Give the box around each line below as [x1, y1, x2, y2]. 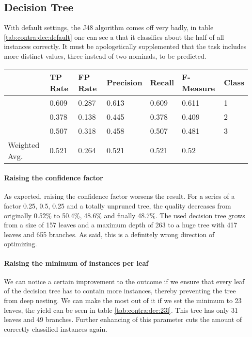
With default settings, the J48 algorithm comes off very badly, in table [4, 22, 214, 32]
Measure [182, 82, 215, 94]
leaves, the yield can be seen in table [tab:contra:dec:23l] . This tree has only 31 [4, 305, 238, 315]
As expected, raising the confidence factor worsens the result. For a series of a [4, 191, 235, 201]
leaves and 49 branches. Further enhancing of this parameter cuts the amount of [4, 314, 242, 324]
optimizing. [4, 239, 37, 249]
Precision [106, 77, 142, 88]
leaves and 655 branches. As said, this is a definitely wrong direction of [4, 229, 215, 239]
